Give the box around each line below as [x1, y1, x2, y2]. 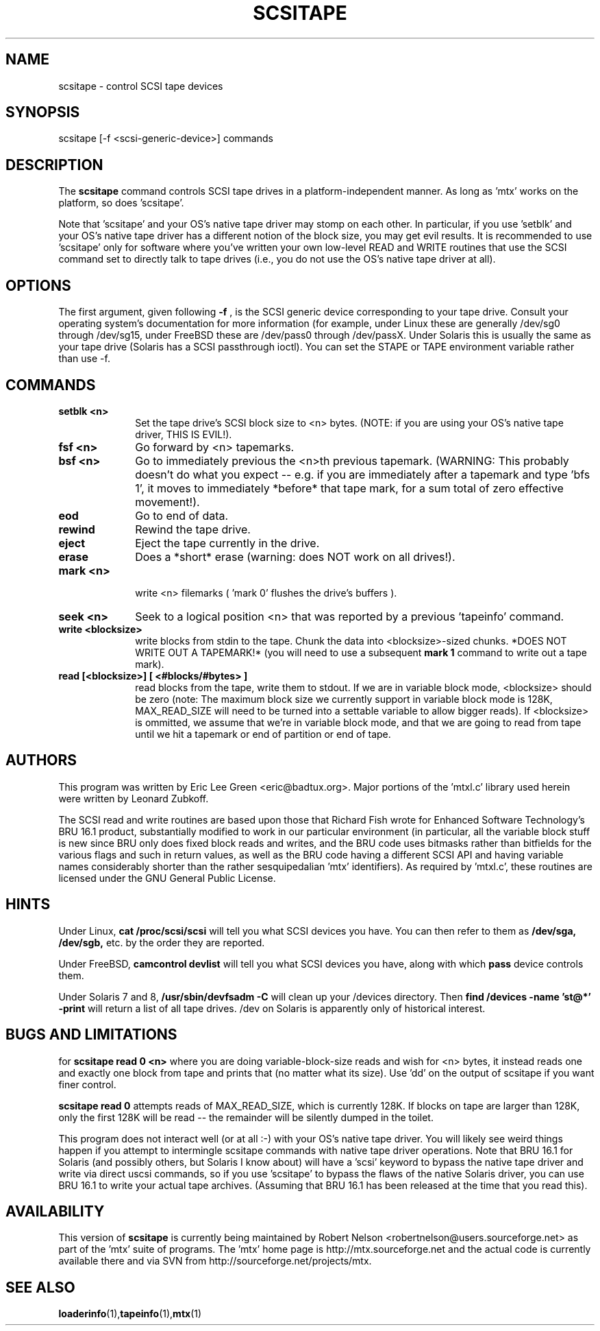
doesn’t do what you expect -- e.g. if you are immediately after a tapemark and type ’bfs [135, 467, 590, 481]
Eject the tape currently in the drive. [135, 536, 320, 550]
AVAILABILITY [5, 1202, 105, 1220]
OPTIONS [5, 276, 71, 294]
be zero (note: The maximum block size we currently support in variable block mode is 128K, [135, 693, 553, 705]
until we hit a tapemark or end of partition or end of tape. [135, 728, 391, 740]
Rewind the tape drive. [135, 522, 251, 536]
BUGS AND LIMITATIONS [5, 1026, 177, 1044]
